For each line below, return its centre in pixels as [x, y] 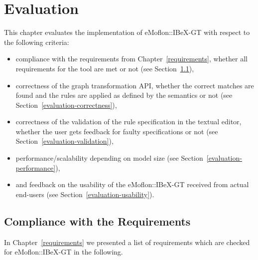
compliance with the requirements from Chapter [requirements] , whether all [131, 59]
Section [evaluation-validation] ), [64, 141]
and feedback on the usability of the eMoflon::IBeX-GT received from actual [132, 184]
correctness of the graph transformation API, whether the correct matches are [135, 85]
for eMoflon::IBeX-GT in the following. [64, 252]
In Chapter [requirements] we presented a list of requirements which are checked [127, 242]
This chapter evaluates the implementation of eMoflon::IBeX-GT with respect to [127, 32]
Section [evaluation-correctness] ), [66, 105]
